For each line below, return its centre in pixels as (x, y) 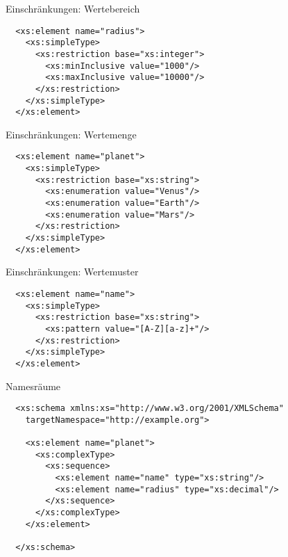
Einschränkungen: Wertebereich (73, 8)
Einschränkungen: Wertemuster (72, 272)
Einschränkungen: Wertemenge (71, 134)
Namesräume (33, 386)
